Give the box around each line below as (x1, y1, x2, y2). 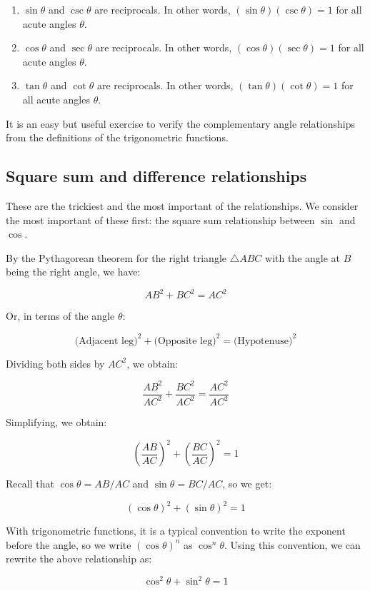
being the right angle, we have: (6, 264, 141, 279)
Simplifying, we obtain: (6, 415, 107, 430)
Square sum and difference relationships (6, 165, 307, 187)
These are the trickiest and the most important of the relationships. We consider (6, 198, 359, 213)
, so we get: (222, 476, 272, 491)
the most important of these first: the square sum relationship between (6, 212, 315, 227)
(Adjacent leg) (74, 335, 138, 346)
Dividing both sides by (6, 355, 105, 370)
